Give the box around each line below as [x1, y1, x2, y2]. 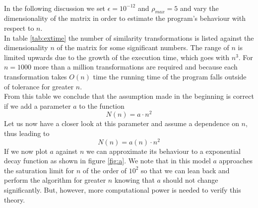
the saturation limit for [4, 165, 74, 175]
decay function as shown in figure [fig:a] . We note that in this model [4, 155, 211, 166]
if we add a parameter [4, 100, 71, 111]
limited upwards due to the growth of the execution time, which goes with [4, 52, 230, 62]
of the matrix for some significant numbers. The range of [57, 42, 229, 53]
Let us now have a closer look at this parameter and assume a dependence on [4, 118, 239, 129]
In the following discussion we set [4, 2, 106, 13]
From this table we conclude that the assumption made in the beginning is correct [4, 91, 254, 101]
